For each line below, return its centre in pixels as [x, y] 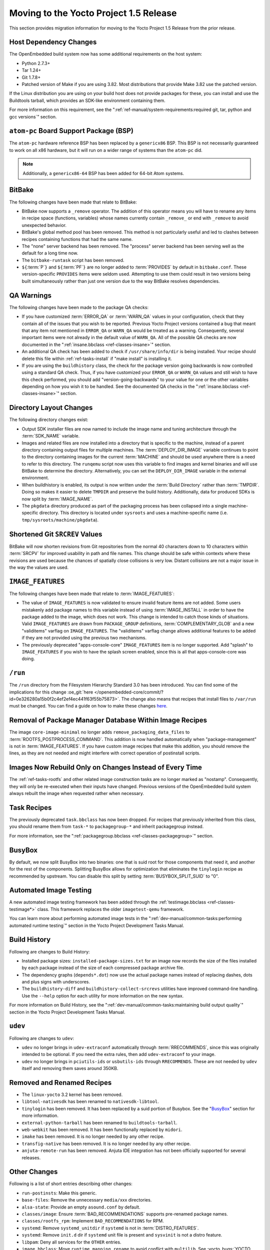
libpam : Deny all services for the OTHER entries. [71, 1242]
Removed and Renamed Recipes [60, 1082]
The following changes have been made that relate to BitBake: [73, 202]
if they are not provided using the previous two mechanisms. [84, 638]
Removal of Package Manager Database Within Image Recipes [108, 720]
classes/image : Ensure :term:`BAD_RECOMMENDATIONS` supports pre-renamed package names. [125, 1214]
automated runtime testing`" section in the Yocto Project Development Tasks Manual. [97, 925]
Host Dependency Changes [53, 42]
